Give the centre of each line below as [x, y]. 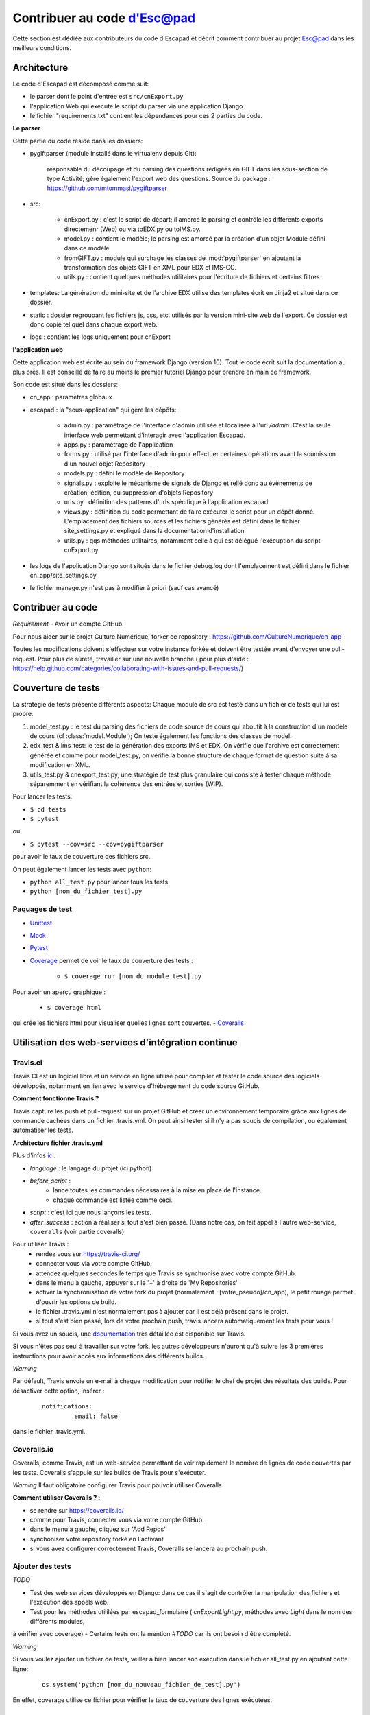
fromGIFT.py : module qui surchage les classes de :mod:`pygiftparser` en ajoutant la [183, 258]
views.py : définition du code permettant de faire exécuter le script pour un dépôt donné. [189, 512]
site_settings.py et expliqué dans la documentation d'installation [154, 531]
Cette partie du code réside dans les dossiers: [78, 141]
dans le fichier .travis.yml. [49, 1431]
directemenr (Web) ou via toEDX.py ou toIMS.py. [133, 229]
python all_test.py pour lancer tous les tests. [100, 882]
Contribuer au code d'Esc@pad [104, 18]
